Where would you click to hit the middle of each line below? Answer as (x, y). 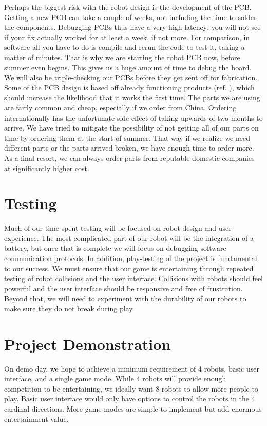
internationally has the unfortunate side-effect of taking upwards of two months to (133, 117)
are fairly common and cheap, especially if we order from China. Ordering (120, 107)
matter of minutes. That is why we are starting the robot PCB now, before (122, 57)
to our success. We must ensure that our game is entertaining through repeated (129, 268)
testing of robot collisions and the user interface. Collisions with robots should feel (134, 278)
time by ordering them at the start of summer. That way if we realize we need (127, 137)
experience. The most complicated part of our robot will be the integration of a (129, 238)
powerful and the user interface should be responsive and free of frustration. (123, 288)
